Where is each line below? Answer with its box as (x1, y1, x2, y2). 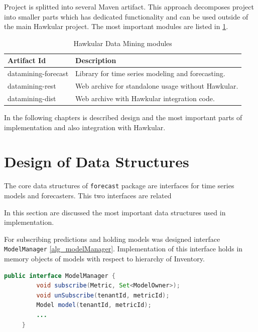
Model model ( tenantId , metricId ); (36, 301, 152, 309)
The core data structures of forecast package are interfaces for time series (4, 180, 234, 191)
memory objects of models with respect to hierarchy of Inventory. (4, 253, 205, 263)
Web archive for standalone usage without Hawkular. (75, 81, 238, 91)
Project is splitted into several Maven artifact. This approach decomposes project (4, 2, 254, 12)
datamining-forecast (8, 68, 69, 79)
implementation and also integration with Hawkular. (4, 122, 166, 132)
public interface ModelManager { (4, 272, 115, 279)
